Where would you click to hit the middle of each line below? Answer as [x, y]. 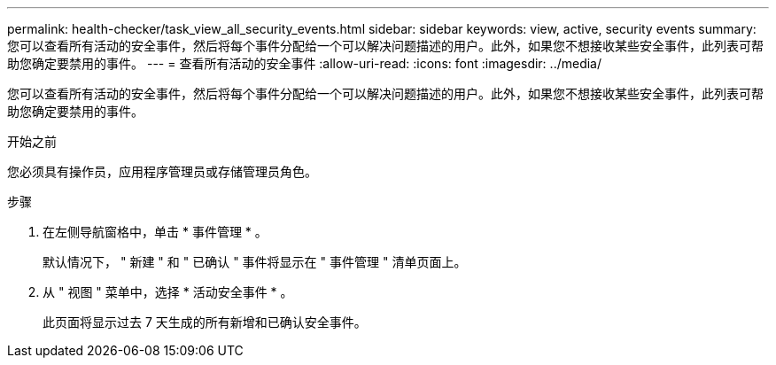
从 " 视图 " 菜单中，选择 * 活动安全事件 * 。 [168, 292]
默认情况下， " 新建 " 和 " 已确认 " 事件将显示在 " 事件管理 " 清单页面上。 [255, 262]
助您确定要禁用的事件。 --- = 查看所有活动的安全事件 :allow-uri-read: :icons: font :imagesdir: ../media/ [305, 63]
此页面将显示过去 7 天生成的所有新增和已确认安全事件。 [205, 322]
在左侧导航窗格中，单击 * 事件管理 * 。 [155, 232]
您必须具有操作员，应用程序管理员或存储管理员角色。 [162, 171]
